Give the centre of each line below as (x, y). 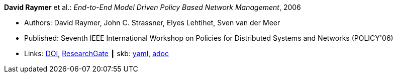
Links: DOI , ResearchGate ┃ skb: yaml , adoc (96, 53)
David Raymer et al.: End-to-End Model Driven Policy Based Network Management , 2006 (153, 7)
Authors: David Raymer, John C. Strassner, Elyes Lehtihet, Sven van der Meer (152, 23)
